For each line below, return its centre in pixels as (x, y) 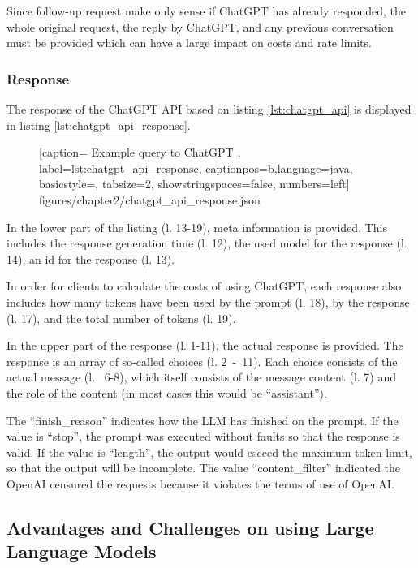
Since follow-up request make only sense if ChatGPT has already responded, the (206, 11)
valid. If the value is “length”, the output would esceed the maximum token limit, (209, 452)
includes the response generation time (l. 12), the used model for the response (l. (207, 243)
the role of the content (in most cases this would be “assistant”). (167, 392)
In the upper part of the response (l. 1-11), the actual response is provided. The (205, 345)
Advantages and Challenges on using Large (190, 527)
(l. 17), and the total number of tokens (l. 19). (121, 318)
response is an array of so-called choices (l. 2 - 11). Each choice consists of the (202, 361)
